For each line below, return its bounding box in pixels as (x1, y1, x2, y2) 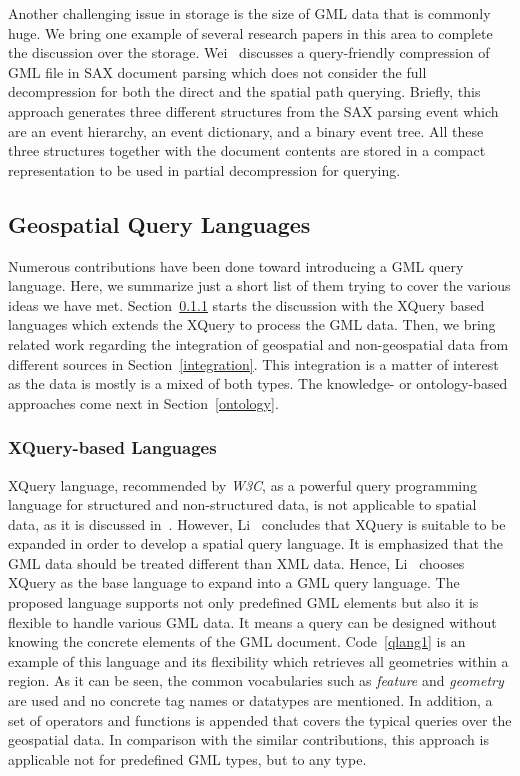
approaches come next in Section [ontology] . (8, 392, 279, 413)
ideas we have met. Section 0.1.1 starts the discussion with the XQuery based (8, 294, 485, 315)
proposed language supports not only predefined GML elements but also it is (8, 592, 479, 613)
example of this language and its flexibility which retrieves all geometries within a (8, 650, 509, 671)
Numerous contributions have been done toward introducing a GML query (8, 255, 464, 276)
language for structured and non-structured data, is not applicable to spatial (8, 494, 477, 515)
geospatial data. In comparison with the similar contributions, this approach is (8, 729, 489, 750)
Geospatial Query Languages (8, 208, 311, 239)
